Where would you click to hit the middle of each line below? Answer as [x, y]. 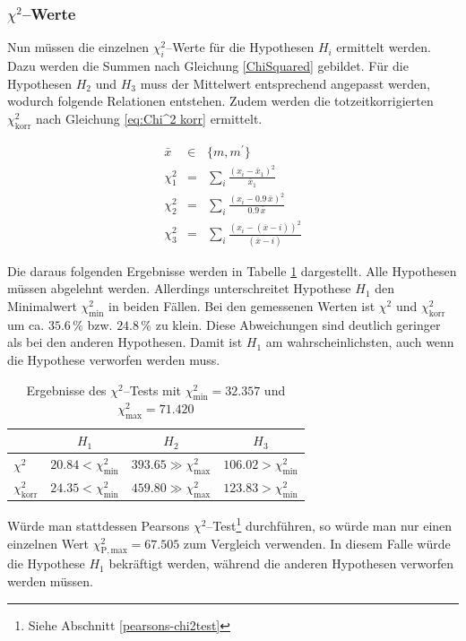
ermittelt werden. [384, 47]
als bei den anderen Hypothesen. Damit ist [125, 342]
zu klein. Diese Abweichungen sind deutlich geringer [298, 324]
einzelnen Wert [48, 543]
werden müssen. [50, 581]
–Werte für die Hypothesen [240, 47]
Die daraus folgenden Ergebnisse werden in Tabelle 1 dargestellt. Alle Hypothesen [232, 270]
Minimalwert [42, 306]
